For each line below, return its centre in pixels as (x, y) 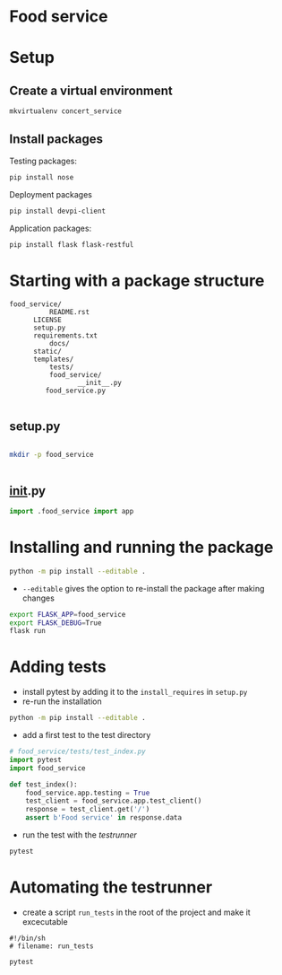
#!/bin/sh (28, 938)
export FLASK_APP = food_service (68, 614)
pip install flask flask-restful (72, 244)
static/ (47, 352)
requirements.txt (65, 336)
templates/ (53, 360)
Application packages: (51, 228)
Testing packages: (43, 161)
